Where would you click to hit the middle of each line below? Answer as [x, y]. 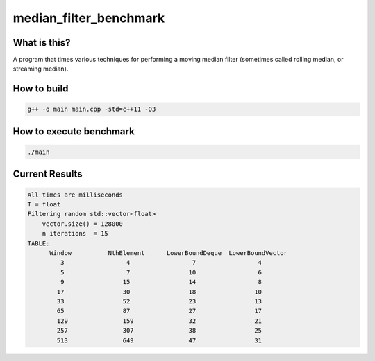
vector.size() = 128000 [82, 224]
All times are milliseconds [75, 195]
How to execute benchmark [74, 131]
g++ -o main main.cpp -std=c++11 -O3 [92, 109]
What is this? [42, 43]
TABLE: [39, 243]
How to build [41, 89]
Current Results [48, 174]
